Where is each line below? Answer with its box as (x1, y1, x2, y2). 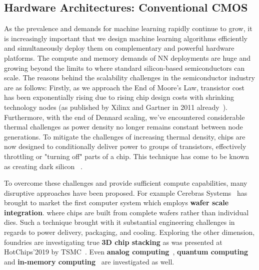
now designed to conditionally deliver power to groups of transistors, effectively (4, 141, 246, 152)
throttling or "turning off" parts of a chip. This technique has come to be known (4, 151, 249, 161)
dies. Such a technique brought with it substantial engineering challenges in (4, 217, 235, 227)
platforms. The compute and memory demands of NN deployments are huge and (4, 52, 251, 63)
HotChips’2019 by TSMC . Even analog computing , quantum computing (4, 246, 248, 257)
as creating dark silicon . (4, 161, 82, 171)
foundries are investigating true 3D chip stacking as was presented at (4, 236, 222, 247)
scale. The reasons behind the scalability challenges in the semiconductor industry (4, 72, 255, 83)
